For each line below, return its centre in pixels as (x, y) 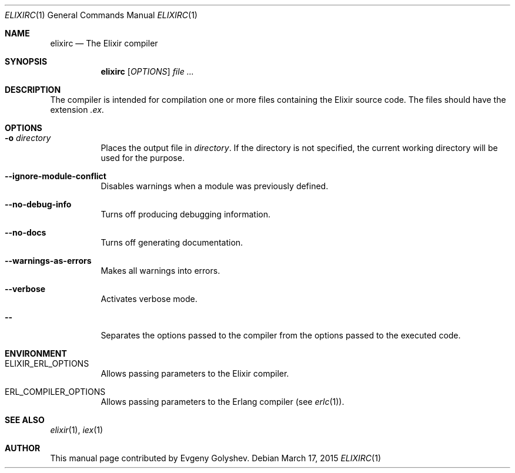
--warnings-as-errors (48, 261)
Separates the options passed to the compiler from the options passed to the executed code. (281, 335)
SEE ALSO (25, 420)
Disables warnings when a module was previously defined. (215, 186)
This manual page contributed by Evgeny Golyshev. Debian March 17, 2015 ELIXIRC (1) (215, 458)
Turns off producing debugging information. (186, 214)
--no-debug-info (38, 204)
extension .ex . (77, 110)
